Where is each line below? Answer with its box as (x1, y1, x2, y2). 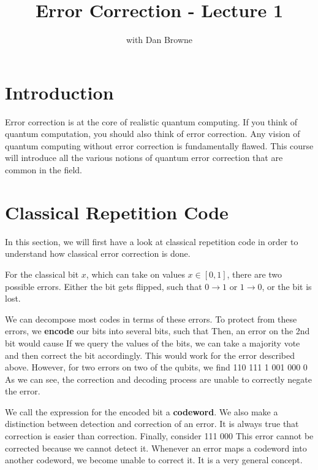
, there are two (227, 267, 282, 280)
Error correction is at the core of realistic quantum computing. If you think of (5, 115, 298, 128)
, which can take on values (86, 267, 185, 280)
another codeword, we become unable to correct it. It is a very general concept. (5, 453, 303, 466)
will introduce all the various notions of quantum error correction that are (5, 151, 283, 164)
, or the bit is (262, 280, 312, 292)
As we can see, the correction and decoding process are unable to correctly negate (5, 372, 312, 385)
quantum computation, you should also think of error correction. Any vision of (5, 127, 300, 140)
